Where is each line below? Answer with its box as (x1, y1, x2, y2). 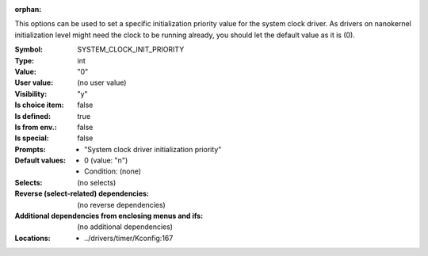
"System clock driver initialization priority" (84, 144, 222, 154)
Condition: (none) (84, 166, 142, 176)
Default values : (14, 155, 67, 166)
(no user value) (77, 78, 127, 87)
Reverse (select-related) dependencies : (14, 189, 150, 198)
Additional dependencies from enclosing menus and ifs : (14, 211, 204, 221)
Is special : (14, 133, 49, 143)
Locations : (14, 233, 51, 243)
